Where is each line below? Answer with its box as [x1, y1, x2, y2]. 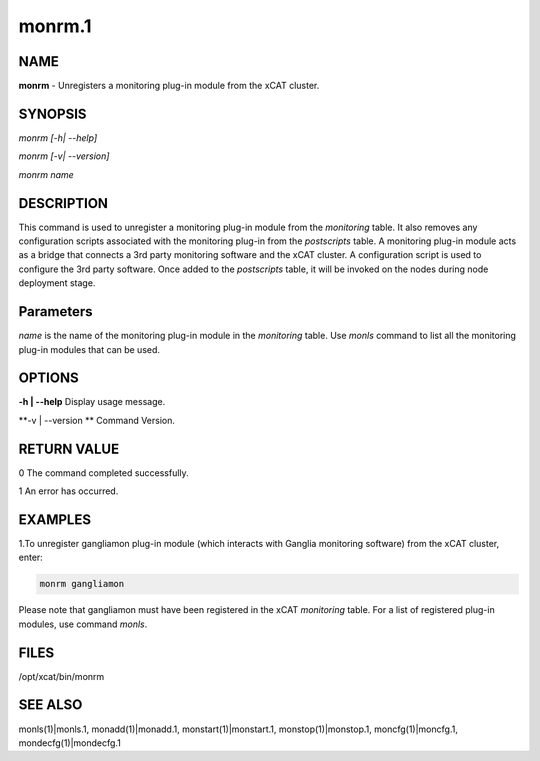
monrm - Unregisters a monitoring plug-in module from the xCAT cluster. [18, 80, 320, 92]
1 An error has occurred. [18, 485, 119, 497]
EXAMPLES [18, 511, 92, 528]
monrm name [18, 168, 74, 180]
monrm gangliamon [39, 578, 125, 590]
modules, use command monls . [18, 618, 148, 630]
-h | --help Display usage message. [18, 396, 166, 408]
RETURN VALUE [18, 440, 120, 457]
